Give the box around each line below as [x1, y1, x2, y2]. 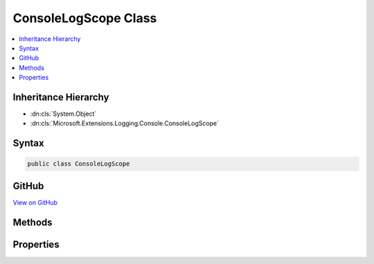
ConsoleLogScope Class [12, 10, 157, 26]
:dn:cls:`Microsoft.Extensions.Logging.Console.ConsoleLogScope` [30, 119, 220, 127]
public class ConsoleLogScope [27, 160, 130, 168]
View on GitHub [12, 198, 58, 206]
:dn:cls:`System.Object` [30, 109, 97, 118]
